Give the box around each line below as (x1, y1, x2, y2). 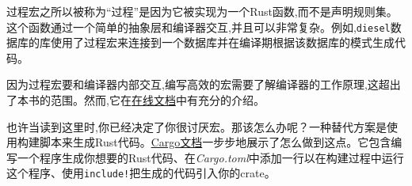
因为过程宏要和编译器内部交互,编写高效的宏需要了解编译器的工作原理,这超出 (6, 76, 401, 93)
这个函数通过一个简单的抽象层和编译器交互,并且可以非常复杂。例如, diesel (6, 18, 391, 35)
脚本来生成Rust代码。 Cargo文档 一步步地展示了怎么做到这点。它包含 (39, 134, 391, 150)
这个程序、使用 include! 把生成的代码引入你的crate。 (6, 165, 276, 181)
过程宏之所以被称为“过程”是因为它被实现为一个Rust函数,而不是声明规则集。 (6, 3, 398, 19)
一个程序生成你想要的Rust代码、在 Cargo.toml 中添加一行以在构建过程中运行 (17, 149, 404, 165)
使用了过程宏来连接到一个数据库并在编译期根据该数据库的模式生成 (50, 34, 395, 51)
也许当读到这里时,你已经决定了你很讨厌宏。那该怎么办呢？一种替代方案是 (6, 118, 387, 135)
